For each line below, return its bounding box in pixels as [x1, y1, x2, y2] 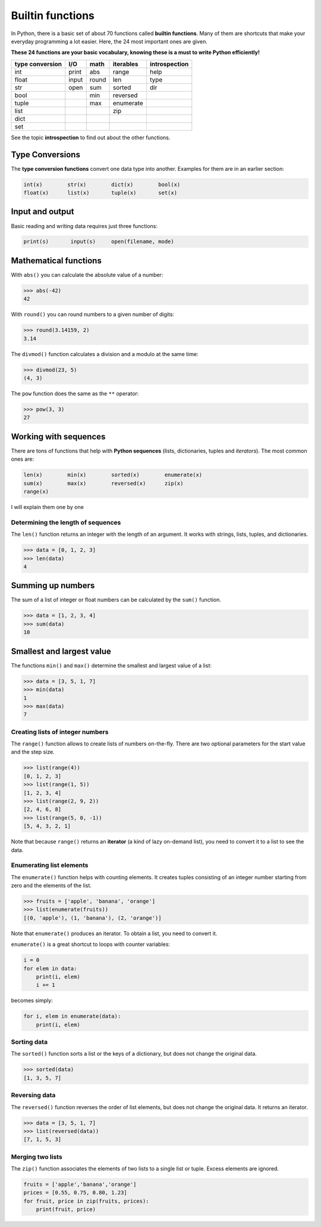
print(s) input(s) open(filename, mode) [23, 238, 175, 245]
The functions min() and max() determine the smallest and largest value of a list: [11, 661, 212, 669]
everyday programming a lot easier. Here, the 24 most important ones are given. [11, 38, 207, 45]
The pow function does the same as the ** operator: [11, 390, 139, 397]
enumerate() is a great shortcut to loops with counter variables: [11, 941, 171, 948]
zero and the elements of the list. [11, 882, 92, 889]
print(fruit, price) [36, 1206, 96, 1213]
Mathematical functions [11, 255, 102, 266]
